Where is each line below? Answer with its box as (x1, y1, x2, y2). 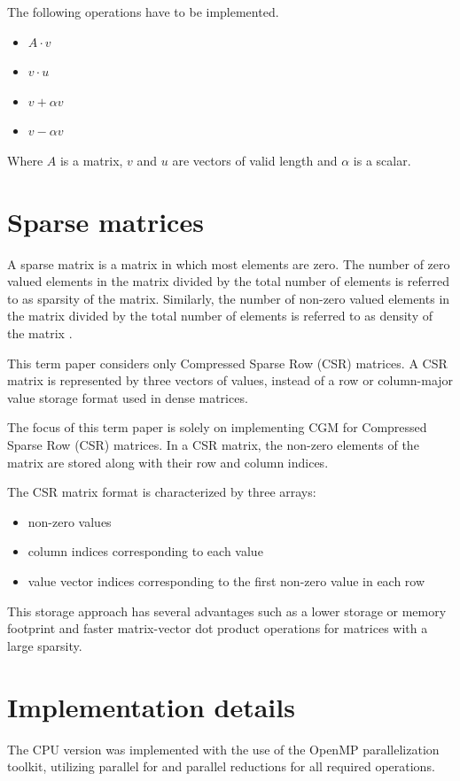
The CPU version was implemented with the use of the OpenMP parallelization (7, 739, 440, 758)
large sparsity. (7, 636, 82, 654)
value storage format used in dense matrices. (7, 388, 248, 406)
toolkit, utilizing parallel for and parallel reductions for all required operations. (7, 757, 435, 776)
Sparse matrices (7, 203, 204, 239)
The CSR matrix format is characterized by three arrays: (7, 483, 316, 501)
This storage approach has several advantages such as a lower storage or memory (7, 601, 447, 620)
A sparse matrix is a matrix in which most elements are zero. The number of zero (7, 254, 450, 273)
